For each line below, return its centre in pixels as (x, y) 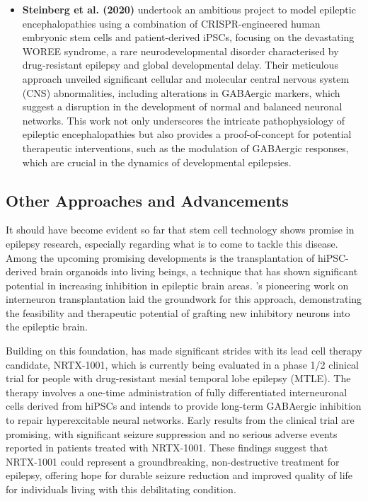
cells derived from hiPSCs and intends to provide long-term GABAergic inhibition (184, 406)
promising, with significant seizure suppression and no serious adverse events (172, 433)
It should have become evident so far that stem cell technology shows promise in (180, 230)
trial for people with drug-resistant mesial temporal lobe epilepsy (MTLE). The (178, 378)
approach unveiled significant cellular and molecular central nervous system (186, 78)
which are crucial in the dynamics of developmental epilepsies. (157, 162)
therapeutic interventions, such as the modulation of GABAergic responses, (185, 148)
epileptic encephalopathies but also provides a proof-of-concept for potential (187, 134)
